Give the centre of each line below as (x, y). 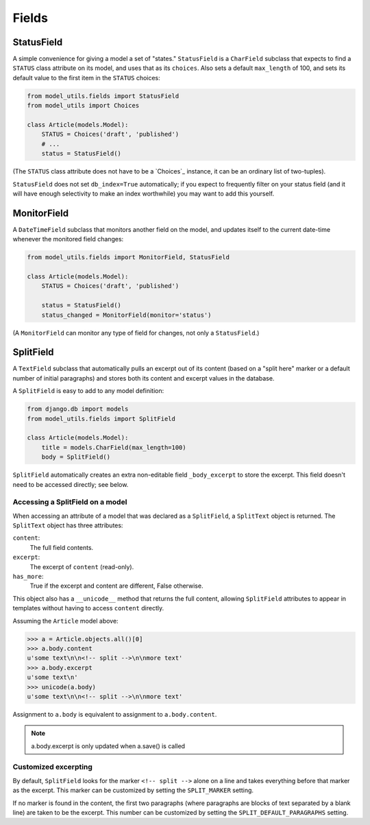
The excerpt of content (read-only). (82, 566)
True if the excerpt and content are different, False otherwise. (116, 586)
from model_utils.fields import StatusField (103, 96)
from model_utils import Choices (83, 106)
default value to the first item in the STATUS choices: (86, 77)
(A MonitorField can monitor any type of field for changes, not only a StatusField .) (136, 333)
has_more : (28, 577)
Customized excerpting (52, 767)
